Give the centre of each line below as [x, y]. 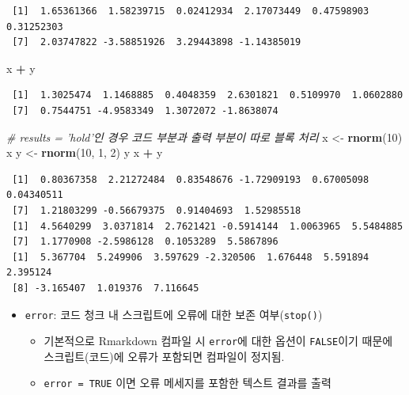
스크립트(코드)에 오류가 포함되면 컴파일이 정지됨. [164, 356]
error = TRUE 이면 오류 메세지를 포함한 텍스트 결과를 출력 [187, 383]
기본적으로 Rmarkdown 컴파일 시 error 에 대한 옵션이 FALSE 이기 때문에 [218, 341]
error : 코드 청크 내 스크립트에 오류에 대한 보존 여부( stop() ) [174, 314]
